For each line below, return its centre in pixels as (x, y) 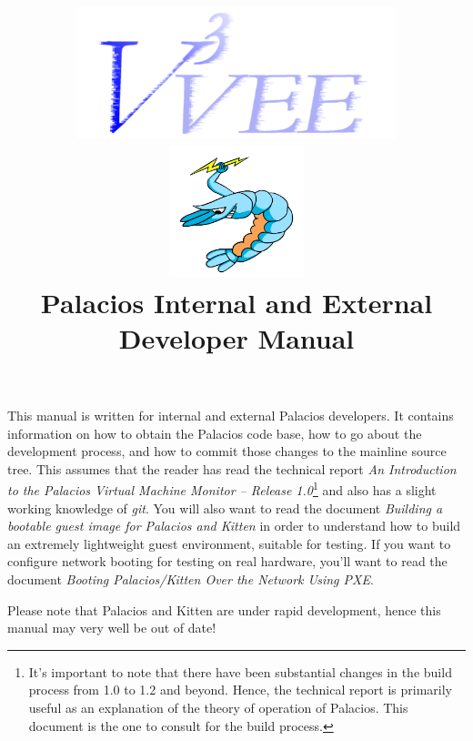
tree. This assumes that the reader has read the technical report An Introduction (232, 468)
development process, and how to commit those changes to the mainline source (227, 451)
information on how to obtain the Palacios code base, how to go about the (215, 433)
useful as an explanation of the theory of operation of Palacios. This (218, 707)
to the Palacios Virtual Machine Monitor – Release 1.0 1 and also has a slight (222, 488)
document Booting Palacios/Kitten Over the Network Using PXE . (191, 579)
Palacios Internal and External (236, 302)
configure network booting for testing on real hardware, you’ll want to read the (227, 561)
